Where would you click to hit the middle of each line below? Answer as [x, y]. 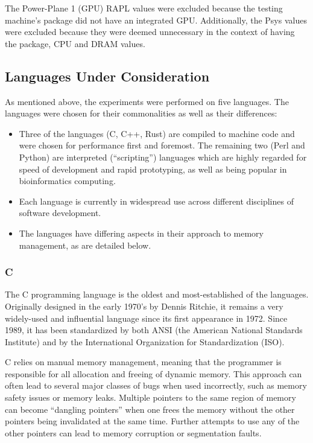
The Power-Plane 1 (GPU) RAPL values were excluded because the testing [144, 8]
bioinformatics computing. [67, 181]
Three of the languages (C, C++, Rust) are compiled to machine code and [157, 133]
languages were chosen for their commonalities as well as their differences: [141, 113]
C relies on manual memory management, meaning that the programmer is [143, 362]
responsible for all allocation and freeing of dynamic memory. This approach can [153, 373]
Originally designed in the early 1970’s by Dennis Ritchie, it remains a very [144, 306]
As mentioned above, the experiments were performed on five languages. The [147, 101]
